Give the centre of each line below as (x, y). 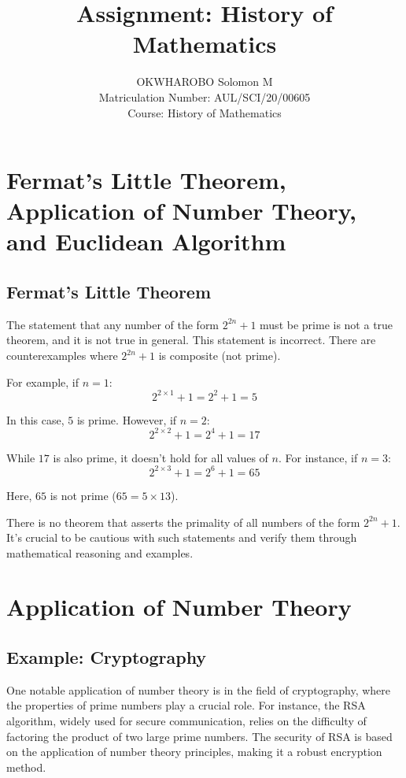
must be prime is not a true (327, 324)
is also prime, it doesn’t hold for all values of (161, 457)
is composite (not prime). (220, 356)
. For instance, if (318, 457)
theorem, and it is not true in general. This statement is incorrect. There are (191, 340)
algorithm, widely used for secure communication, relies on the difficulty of (186, 721)
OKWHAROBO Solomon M (205, 82)
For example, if (43, 382)
